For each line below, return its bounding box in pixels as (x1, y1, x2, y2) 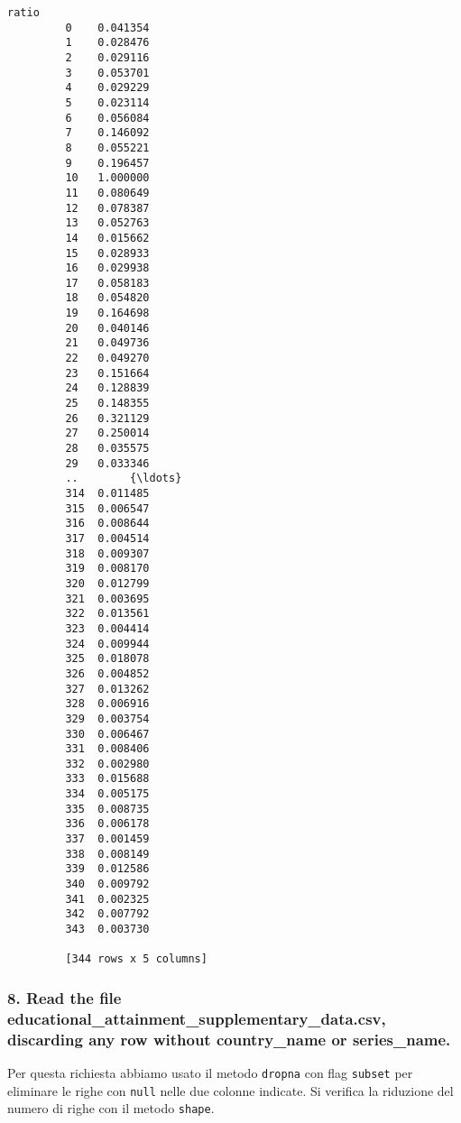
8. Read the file (7, 986, 122, 1008)
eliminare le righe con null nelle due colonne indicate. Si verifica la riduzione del (7, 1081, 454, 1100)
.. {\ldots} (65, 472, 182, 485)
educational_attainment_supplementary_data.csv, (7, 1007, 386, 1029)
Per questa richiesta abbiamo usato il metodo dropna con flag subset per (7, 1063, 413, 1082)
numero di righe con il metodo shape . (7, 1099, 215, 1118)
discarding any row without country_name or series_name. (7, 1027, 451, 1050)
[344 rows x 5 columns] (65, 953, 207, 966)
